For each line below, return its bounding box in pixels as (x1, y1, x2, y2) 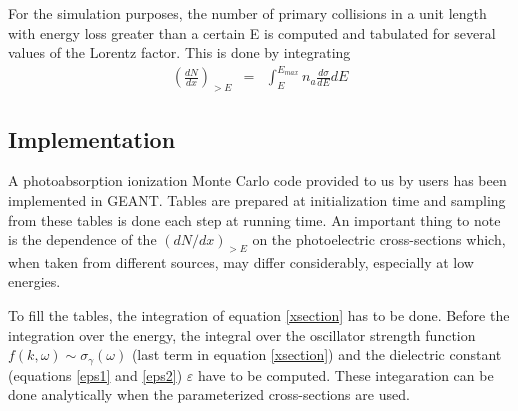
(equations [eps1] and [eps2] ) (8, 364, 183, 385)
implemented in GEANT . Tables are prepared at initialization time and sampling (8, 189, 506, 210)
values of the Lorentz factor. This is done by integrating (8, 42, 351, 63)
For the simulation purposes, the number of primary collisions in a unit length (8, 3, 487, 23)
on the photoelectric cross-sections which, (252, 229, 506, 250)
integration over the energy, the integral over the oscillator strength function (8, 324, 476, 345)
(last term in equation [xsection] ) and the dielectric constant (131, 344, 502, 365)
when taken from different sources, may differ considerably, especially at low (8, 251, 474, 272)
